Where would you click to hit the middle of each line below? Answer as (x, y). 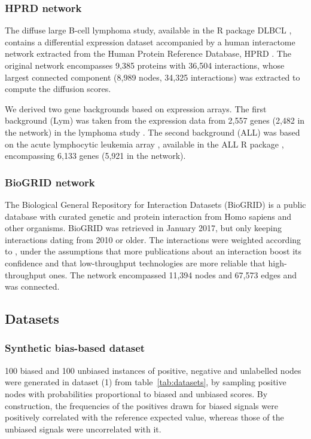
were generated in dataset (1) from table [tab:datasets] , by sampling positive (146, 382)
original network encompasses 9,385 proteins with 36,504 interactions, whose (145, 65)
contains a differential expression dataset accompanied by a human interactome (150, 42)
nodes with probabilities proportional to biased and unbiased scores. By (136, 393)
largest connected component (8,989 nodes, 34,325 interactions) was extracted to (153, 77)
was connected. (32, 286)
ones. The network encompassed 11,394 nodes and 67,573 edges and (173, 274)
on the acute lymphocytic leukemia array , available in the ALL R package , (144, 144)
